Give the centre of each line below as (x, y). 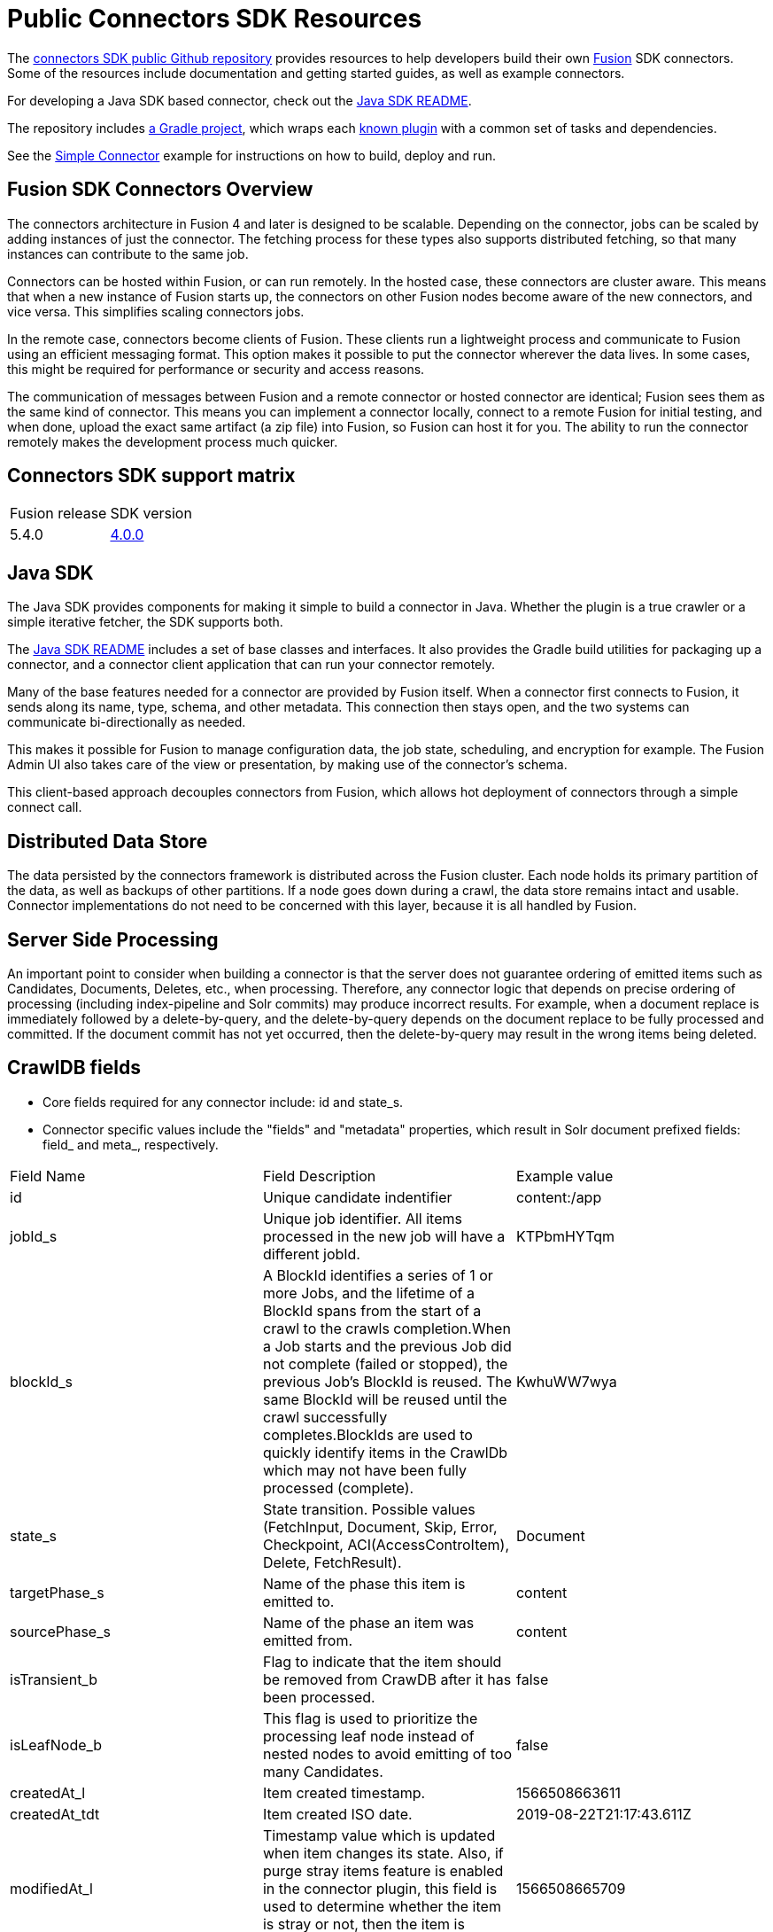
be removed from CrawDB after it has (387, 1679)
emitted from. (308, 1640)
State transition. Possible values (369, 1509)
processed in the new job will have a (384, 1236)
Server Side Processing (113, 939)
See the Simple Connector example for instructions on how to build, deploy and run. (251, 155)
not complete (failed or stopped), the (385, 1363)
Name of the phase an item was (368, 1622)
